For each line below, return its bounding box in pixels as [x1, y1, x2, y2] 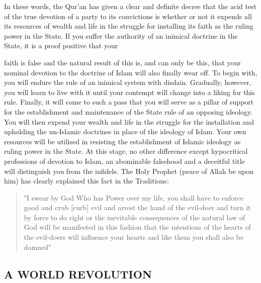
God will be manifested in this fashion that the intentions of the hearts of [24, 222, 251, 232]
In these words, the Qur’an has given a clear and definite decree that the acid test [4, 1, 257, 11]
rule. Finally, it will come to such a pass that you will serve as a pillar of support [4, 97, 254, 107]
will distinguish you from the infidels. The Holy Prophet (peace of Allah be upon [4, 165, 254, 176]
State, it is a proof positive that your [4, 40, 118, 51]
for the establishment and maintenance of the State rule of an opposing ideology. [4, 106, 253, 117]
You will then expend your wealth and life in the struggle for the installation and [4, 116, 254, 127]
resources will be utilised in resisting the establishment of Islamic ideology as [4, 136, 241, 146]
